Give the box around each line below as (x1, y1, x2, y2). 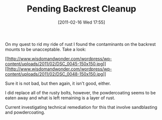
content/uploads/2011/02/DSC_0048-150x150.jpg (5, 71, 103, 77)
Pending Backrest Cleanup (26, 3, 137, 14)
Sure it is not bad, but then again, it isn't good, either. (5, 80, 111, 86)
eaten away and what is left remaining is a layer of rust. (5, 95, 115, 101)
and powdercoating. (5, 109, 45, 115)
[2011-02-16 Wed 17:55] (58, 19, 105, 25)
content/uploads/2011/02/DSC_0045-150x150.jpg (5, 61, 103, 67)
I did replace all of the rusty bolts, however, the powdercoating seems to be (5, 90, 156, 95)
